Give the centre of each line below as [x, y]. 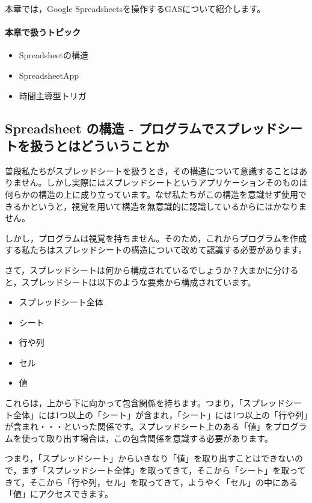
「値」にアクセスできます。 [59, 494]
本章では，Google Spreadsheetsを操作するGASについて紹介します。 [135, 8]
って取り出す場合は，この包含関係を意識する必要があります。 [151, 438]
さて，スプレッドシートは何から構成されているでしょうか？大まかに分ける [152, 270]
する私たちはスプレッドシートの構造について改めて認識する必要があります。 [156, 250]
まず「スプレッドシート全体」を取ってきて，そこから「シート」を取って [164, 470]
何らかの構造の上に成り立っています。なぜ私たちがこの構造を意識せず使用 [151, 194]
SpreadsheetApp [49, 75]
